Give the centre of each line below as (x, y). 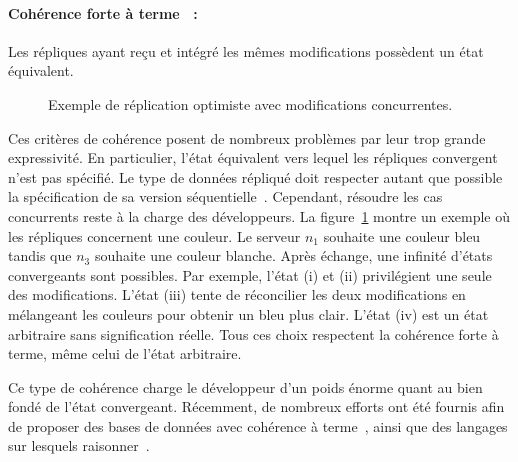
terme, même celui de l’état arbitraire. (125, 353)
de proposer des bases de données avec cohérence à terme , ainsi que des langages (258, 425)
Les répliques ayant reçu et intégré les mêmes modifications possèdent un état (246, 50)
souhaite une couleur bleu (402, 235)
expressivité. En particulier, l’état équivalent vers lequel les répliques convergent (253, 157)
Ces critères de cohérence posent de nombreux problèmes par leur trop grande (247, 137)
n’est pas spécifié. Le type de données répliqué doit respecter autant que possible (255, 176)
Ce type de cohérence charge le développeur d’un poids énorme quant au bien (245, 386)
